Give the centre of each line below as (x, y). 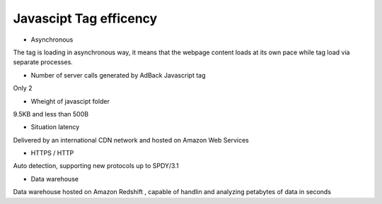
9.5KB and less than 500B (51, 114)
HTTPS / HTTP (52, 153)
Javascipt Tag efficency (85, 18)
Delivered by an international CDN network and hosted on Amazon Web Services (131, 140)
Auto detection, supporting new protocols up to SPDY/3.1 (96, 166)
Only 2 (23, 88)
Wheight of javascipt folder (70, 101)
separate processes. (43, 62)
